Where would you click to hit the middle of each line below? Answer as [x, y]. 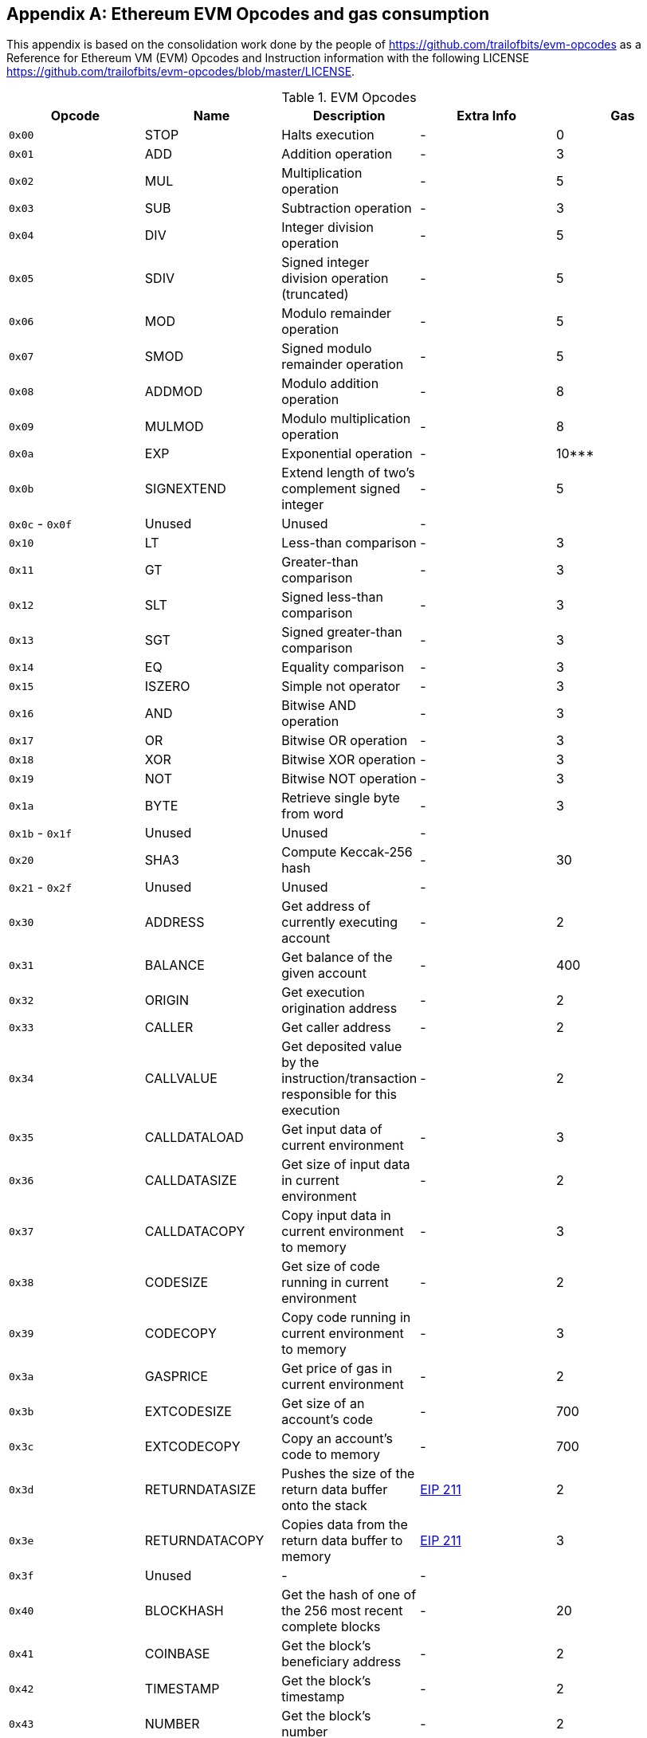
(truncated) [315, 294]
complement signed [341, 489]
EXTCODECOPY [192, 1447]
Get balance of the [337, 957]
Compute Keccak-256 [347, 852]
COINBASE [177, 1654]
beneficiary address [341, 1662]
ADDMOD [174, 392]
